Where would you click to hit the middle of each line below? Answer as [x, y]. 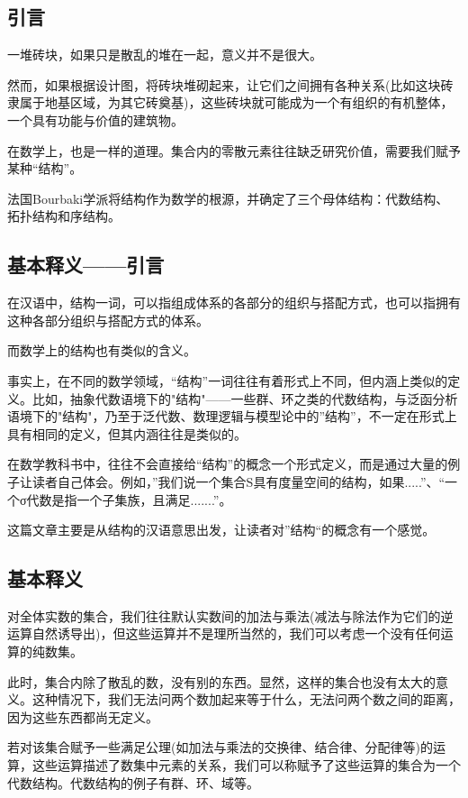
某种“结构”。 [45, 168]
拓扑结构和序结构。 [64, 216]
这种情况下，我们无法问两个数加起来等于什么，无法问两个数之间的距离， [246, 699]
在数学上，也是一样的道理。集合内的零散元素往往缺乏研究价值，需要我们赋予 [234, 150]
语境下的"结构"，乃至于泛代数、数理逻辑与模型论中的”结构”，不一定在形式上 [232, 416]
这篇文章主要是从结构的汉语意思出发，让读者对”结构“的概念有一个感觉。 [221, 530]
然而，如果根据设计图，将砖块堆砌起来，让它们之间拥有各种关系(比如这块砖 [230, 84]
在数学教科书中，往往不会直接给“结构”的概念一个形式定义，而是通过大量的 [228, 464]
